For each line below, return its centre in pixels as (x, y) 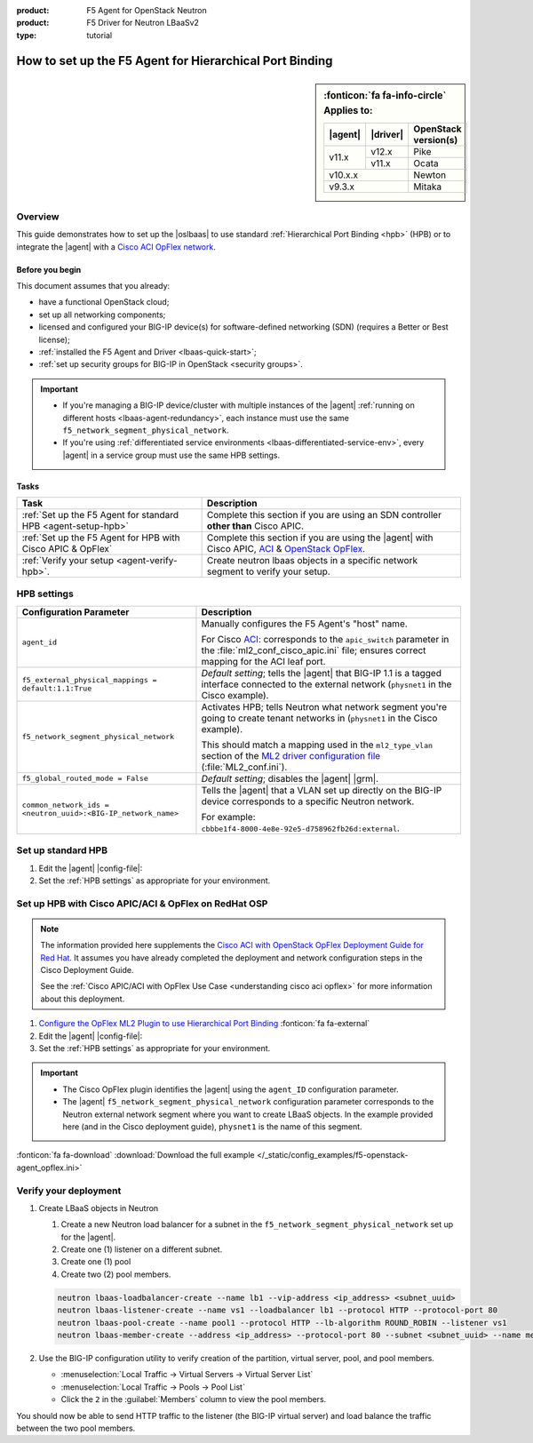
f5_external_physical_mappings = (89, 680)
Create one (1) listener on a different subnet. (142, 1249)
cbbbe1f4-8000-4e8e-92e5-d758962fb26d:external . (300, 828)
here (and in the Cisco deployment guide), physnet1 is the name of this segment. (213, 1126)
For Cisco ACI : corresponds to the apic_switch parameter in (325, 639)
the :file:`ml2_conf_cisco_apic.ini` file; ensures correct (314, 650)
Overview (38, 216)
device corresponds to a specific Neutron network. (308, 801)
